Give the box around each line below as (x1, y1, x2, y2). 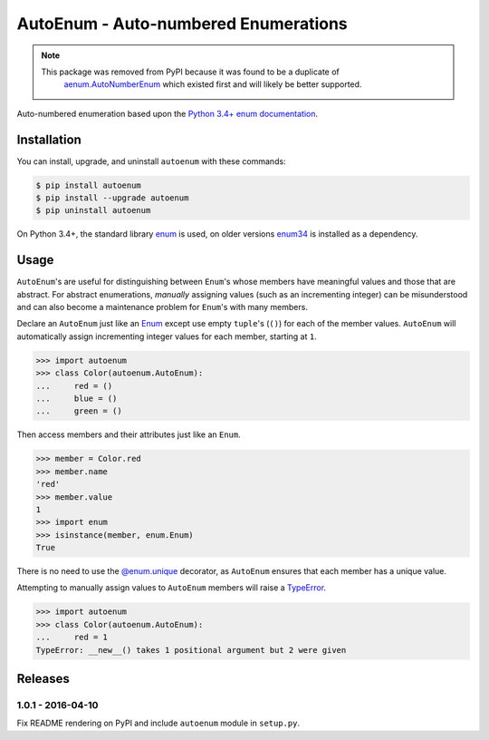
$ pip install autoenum (35, 180, 142, 190)
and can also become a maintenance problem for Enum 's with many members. (16, 302, 308, 313)
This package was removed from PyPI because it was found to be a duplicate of (41, 66, 340, 77)
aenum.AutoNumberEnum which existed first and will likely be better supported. (63, 79, 362, 90)
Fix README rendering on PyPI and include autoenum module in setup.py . (16, 717, 301, 729)
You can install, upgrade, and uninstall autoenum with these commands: (16, 155, 286, 167)
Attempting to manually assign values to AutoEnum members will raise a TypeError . (16, 582, 326, 593)
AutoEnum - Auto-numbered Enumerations (16, 14, 348, 34)
